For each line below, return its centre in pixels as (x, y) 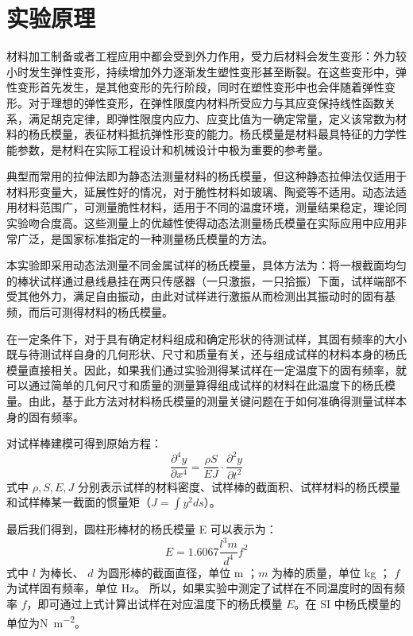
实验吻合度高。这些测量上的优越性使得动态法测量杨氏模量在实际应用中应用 (201, 223)
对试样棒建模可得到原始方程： (84, 443)
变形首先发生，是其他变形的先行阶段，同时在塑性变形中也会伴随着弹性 (201, 87)
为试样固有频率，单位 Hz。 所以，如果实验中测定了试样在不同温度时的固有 (201, 588)
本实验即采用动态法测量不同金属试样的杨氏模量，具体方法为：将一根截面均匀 (206, 265)
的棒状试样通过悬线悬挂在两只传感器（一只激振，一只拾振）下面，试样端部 (201, 280)
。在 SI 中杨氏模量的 (347, 603)
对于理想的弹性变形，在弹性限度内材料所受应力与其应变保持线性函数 (206, 102)
